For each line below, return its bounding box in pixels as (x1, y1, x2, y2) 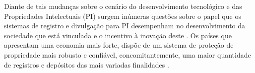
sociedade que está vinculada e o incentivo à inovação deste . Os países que (4, 30, 232, 40)
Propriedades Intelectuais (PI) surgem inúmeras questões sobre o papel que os (4, 10, 241, 21)
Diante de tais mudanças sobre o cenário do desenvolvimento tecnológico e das (4, 1, 242, 11)
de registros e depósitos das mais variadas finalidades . (4, 59, 169, 70)
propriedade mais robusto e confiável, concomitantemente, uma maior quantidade (4, 49, 251, 60)
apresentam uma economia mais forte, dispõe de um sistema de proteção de (4, 40, 234, 50)
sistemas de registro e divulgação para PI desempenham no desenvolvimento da (4, 20, 246, 31)
